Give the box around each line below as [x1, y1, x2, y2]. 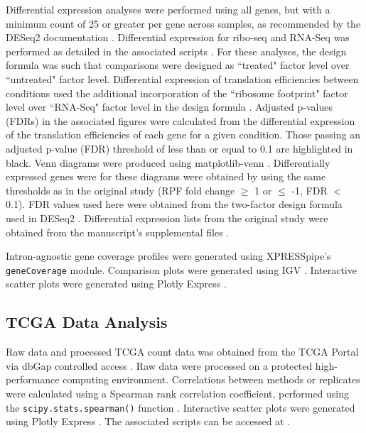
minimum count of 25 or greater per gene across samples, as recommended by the [6, 16, 361, 31]
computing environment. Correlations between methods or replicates [63, 372, 360, 387]
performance [6, 372, 60, 387]
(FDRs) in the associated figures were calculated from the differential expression [6, 113, 355, 128]
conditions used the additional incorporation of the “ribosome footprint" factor [6, 85, 348, 100]
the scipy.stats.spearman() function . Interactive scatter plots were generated [6, 400, 355, 415]
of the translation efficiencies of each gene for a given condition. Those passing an [6, 127, 360, 142]
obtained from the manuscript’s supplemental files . [6, 224, 230, 239]
